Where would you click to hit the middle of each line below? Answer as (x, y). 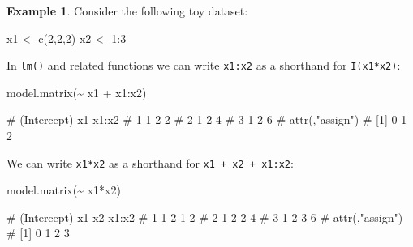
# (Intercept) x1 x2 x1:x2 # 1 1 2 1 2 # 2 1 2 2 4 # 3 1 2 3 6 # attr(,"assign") (205, 217)
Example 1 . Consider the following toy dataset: (127, 11)
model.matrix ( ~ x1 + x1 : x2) (77, 92)
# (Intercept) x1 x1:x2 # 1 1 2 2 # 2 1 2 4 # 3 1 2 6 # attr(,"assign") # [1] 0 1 (207, 119)
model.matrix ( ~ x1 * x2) (64, 190)
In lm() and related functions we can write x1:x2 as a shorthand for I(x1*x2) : (204, 65)
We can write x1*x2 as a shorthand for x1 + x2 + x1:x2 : (150, 162)
